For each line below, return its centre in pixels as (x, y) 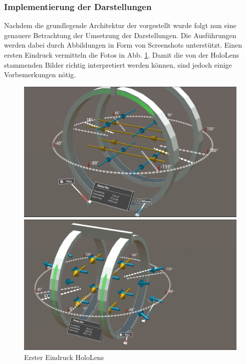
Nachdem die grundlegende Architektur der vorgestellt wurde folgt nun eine (120, 25)
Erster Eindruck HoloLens (64, 357)
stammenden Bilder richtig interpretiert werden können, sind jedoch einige (118, 64)
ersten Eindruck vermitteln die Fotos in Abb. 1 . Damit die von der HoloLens (122, 55)
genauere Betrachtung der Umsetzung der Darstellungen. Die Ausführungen (120, 35)
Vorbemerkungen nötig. (40, 74)
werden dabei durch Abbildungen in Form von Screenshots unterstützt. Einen (123, 45)
